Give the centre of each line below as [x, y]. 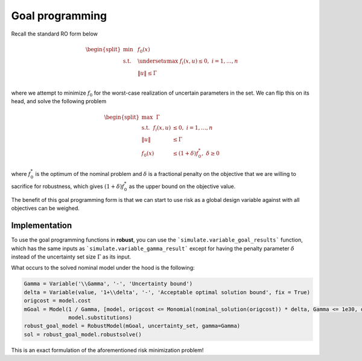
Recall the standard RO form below [55, 34]
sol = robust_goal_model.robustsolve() [83, 334]
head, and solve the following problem [59, 101]
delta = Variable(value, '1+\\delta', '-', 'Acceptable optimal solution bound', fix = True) [167, 292]
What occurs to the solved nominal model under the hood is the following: [103, 268]
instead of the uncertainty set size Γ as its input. [71, 257]
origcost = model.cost [57, 301]
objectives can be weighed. [45, 209]
